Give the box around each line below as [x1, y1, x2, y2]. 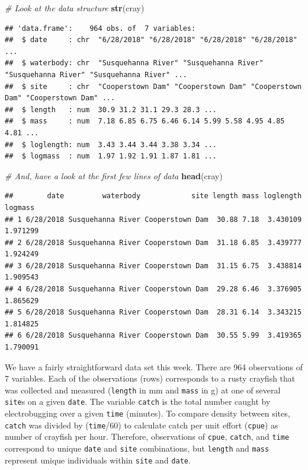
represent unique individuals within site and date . [5, 453, 191, 466]
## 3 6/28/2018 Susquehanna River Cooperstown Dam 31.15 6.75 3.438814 [5, 261, 302, 270]
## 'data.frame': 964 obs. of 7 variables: [5, 24, 196, 33]
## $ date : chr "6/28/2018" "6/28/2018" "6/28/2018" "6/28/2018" [5, 36, 297, 45]
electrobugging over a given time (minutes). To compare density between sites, [5, 407, 290, 420]
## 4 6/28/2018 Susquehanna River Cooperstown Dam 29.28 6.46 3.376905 [5, 285, 302, 294]
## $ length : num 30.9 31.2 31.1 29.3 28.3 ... [5, 105, 217, 114]
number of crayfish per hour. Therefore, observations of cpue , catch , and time [5, 430, 290, 443]
